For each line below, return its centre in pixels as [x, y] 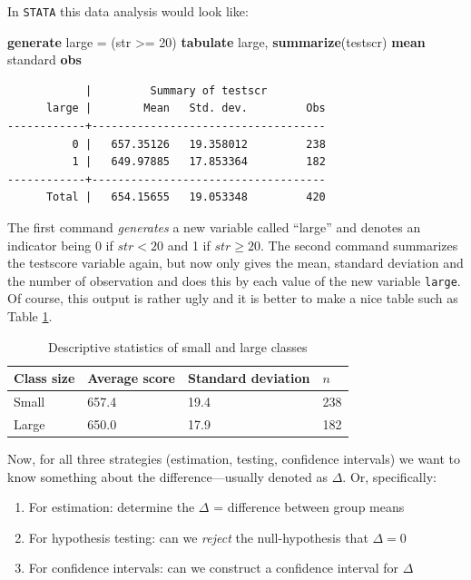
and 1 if [189, 245]
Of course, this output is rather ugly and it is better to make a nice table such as [233, 298]
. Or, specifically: [389, 476]
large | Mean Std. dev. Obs [186, 108]
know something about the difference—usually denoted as [167, 476]
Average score [131, 378]
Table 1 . [30, 316]
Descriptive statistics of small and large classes [178, 346]
